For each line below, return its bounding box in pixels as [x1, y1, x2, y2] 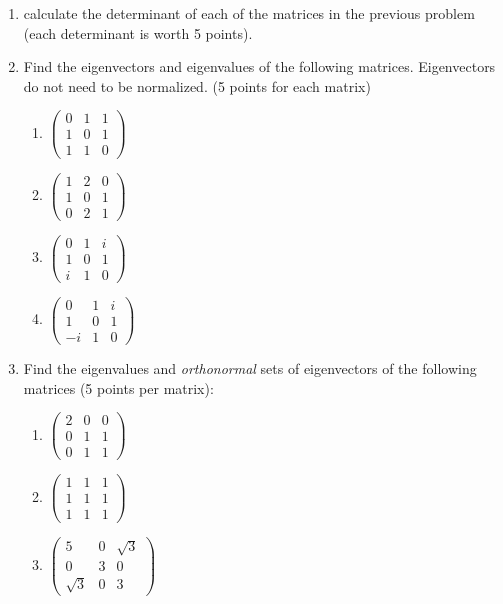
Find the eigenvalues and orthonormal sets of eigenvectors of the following [23, 358, 477, 378]
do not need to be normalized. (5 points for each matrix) [23, 75, 371, 96]
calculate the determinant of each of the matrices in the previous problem [23, 3, 475, 23]
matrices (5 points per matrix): [23, 377, 214, 398]
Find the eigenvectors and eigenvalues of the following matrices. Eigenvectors [23, 56, 496, 77]
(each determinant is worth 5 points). [23, 22, 253, 43]
